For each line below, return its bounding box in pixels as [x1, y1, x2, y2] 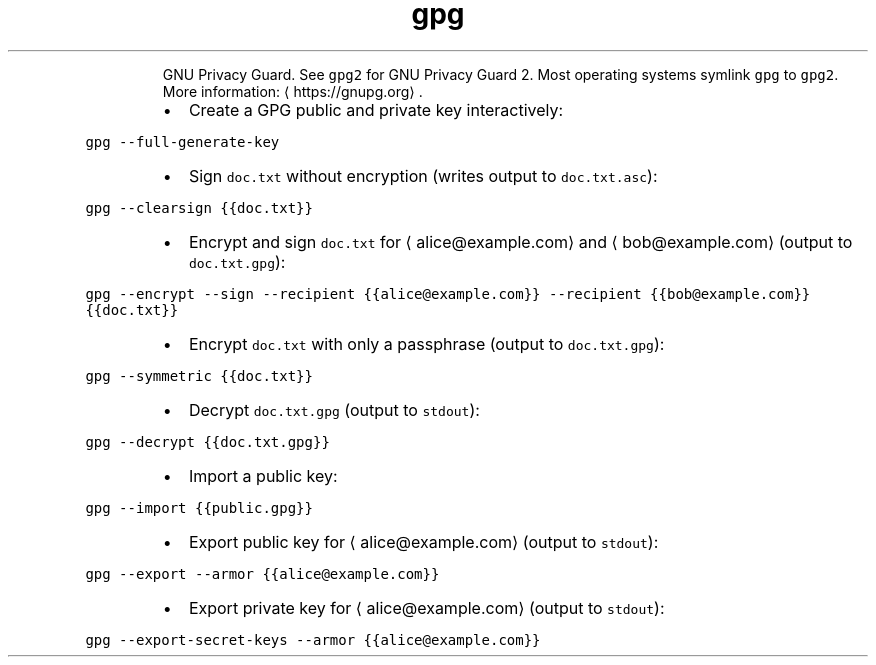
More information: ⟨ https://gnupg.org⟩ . [162, 82, 423, 100]
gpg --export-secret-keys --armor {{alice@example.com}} [85, 631, 541, 648]
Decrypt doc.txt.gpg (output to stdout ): [188, 399, 480, 420]
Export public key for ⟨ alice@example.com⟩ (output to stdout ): [188, 531, 659, 552]
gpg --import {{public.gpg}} [85, 499, 313, 516]
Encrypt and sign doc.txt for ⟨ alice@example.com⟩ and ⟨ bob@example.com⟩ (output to [188, 231, 853, 252]
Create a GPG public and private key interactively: [188, 99, 564, 120]
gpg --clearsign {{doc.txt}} [85, 199, 313, 216]
